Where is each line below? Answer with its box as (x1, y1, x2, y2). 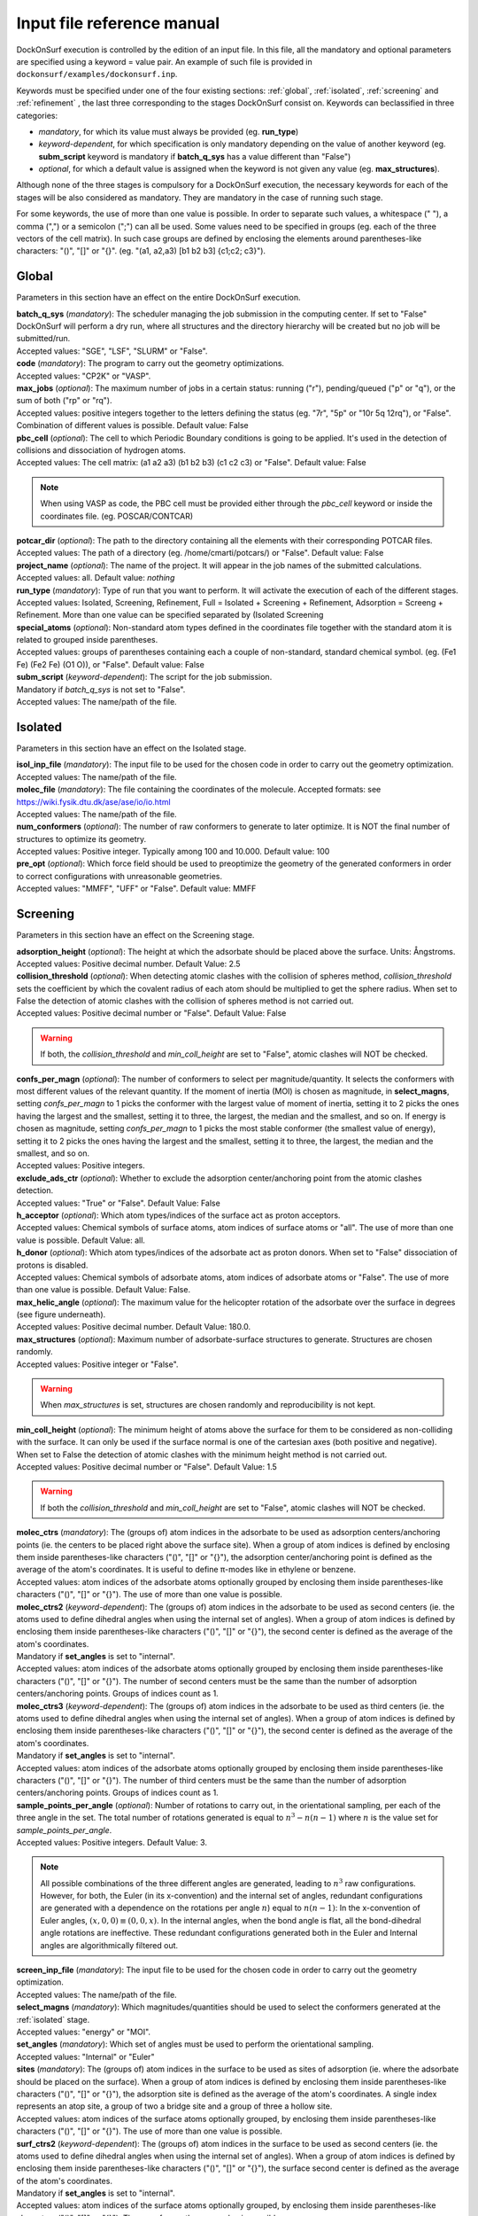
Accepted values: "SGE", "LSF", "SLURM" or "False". (16, 346, 208, 356)
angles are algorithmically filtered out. (40, 1939, 179, 1950)
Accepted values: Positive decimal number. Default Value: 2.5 (16, 958, 241, 969)
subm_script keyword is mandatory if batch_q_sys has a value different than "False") (38, 151, 351, 161)
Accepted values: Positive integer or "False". (16, 1359, 179, 1369)
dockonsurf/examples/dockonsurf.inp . (16, 69, 178, 80)
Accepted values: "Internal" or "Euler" (16, 2051, 155, 2062)
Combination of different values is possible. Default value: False (16, 420, 250, 431)
